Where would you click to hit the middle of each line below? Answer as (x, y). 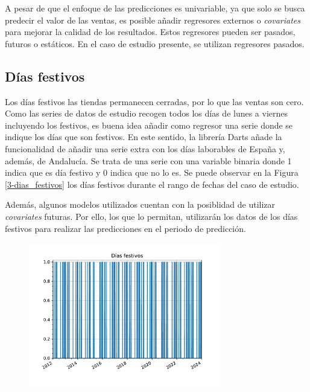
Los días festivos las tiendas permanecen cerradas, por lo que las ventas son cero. (154, 101)
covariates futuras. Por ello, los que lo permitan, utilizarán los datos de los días (151, 216)
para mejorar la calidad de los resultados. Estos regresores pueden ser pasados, (150, 32)
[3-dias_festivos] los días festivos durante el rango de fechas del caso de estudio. (152, 184)
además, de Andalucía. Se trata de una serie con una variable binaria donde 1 (148, 160)
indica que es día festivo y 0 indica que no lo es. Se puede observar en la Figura (152, 172)
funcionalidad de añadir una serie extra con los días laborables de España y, (145, 148)
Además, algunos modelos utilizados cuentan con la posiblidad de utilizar (140, 204)
